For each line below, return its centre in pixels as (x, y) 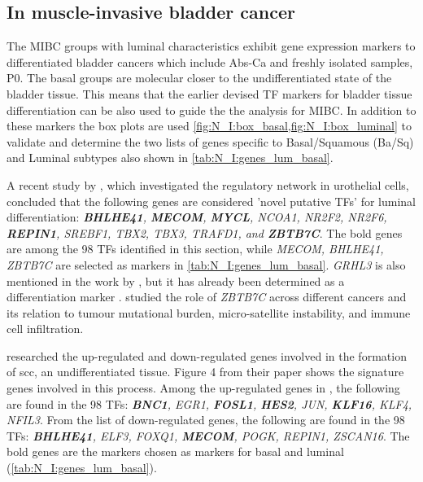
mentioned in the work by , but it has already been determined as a (176, 280)
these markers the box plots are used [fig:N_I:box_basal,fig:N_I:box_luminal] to (209, 126)
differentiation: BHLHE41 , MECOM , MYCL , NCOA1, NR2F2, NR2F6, (197, 217)
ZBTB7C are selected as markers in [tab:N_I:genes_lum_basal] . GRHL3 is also (206, 264)
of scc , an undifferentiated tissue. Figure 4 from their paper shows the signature (205, 372)
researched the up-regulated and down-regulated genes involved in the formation (207, 355)
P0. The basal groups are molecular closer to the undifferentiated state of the (199, 78)
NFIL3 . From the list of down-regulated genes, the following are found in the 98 (206, 420)
